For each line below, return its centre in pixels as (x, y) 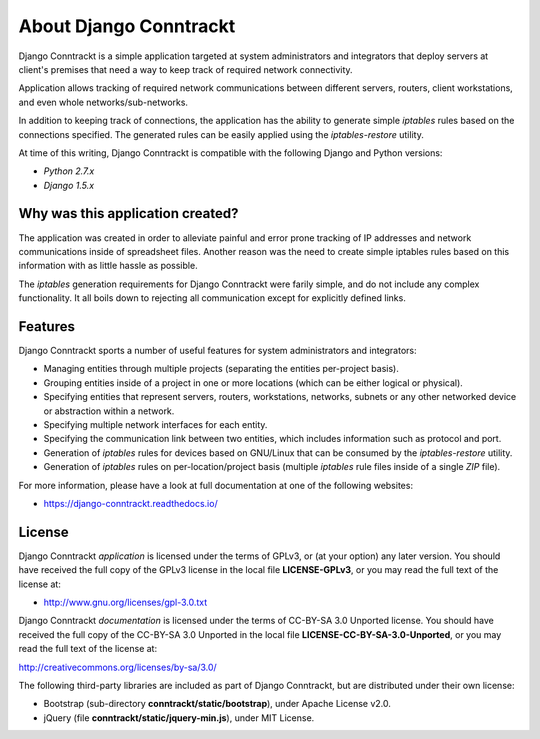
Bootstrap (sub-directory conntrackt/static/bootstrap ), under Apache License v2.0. (217, 704)
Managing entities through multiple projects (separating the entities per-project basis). (221, 369)
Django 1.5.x (69, 185)
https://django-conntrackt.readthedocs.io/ (131, 503)
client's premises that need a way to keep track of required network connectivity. (186, 69)
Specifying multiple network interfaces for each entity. (155, 424)
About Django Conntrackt (127, 26)
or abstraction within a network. (109, 411)
